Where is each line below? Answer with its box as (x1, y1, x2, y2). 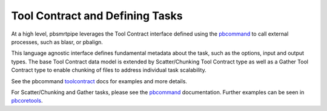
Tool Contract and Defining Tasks (11, 9, 183, 22)
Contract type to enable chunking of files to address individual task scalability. (11, 66, 206, 74)
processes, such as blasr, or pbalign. (11, 38, 103, 45)
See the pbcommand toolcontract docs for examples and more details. (11, 77, 188, 84)
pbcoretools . (11, 97, 43, 104)
